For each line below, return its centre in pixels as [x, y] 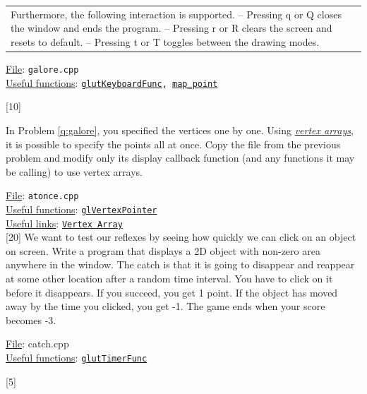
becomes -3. [31, 320]
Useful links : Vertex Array [64, 223]
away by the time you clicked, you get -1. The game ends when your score [166, 306]
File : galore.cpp [42, 69]
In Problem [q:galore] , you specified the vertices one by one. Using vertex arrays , [180, 130]
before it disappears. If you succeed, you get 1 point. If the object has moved [172, 292]
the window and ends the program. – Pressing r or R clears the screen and [172, 28]
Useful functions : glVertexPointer [82, 209]
